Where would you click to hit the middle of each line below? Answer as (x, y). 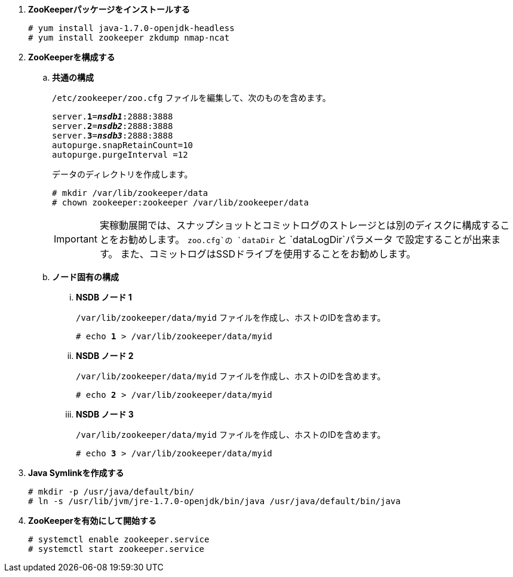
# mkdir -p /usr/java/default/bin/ (111, 492)
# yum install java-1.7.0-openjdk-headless (131, 28)
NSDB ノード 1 (104, 297)
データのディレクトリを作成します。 (122, 174)
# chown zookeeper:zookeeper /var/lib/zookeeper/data (180, 202)
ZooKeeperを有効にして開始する (93, 521)
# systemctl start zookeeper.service (116, 549)
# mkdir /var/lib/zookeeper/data (130, 193)
